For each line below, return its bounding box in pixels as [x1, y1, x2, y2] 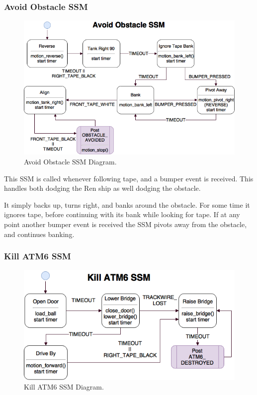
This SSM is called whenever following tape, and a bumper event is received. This [4, 173, 254, 183]
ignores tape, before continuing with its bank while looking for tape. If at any [4, 209, 240, 220]
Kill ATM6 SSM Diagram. [24, 382, 104, 392]
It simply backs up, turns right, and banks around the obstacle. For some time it [4, 199, 250, 210]
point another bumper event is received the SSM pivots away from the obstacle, [4, 219, 247, 229]
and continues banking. [4, 229, 75, 239]
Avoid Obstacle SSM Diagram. [24, 157, 117, 167]
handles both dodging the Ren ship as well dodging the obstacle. [4, 183, 201, 193]
